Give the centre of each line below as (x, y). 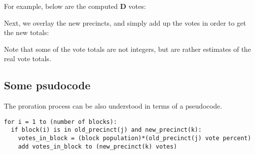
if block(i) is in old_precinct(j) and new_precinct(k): (106, 130)
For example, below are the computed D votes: (75, 6)
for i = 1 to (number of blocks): (61, 122)
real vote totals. (28, 58)
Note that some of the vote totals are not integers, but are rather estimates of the (127, 49)
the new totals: (27, 32)
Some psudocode (47, 85)
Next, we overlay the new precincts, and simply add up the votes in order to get (125, 22)
